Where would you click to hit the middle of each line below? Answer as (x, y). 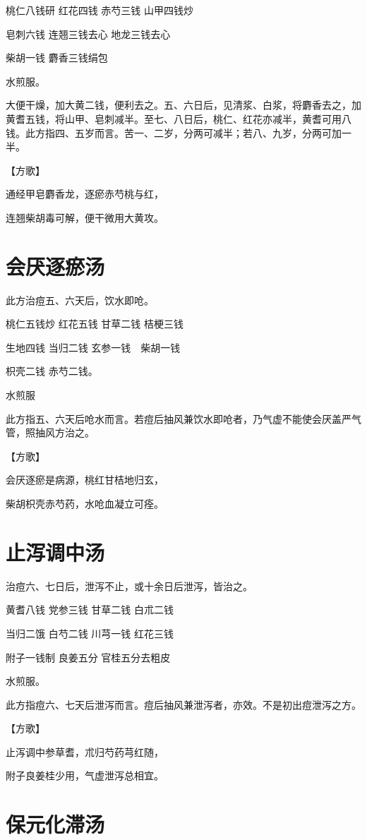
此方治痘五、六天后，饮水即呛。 (80, 300)
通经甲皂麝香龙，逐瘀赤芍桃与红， (85, 194)
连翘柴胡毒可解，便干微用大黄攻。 (85, 217)
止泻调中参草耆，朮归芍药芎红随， (85, 751)
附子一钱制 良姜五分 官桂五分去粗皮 (88, 657)
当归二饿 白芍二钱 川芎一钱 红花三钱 (90, 633)
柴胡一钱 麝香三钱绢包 (57, 58)
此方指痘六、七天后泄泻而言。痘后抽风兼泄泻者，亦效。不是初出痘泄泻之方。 (183, 704)
